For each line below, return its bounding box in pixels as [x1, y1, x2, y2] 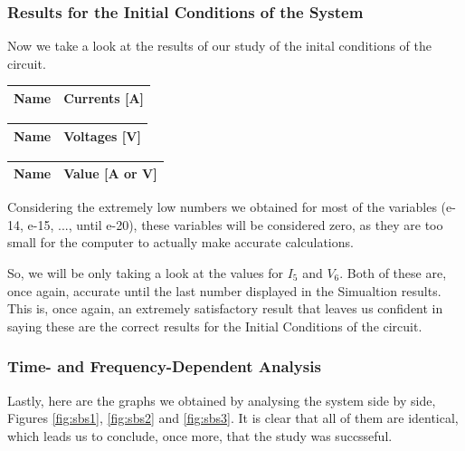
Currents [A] [63, 88, 145, 107]
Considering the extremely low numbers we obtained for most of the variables [7, 197, 437, 216]
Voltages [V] [63, 126, 141, 145]
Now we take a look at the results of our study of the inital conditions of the [7, 36, 432, 55]
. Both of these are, [339, 263, 447, 282]
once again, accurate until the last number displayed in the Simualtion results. [7, 281, 441, 300]
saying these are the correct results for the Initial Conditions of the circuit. [7, 316, 422, 335]
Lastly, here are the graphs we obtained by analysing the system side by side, [7, 390, 436, 409]
